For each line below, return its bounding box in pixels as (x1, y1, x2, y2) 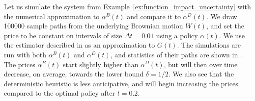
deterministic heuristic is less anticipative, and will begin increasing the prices (4, 78, 238, 88)
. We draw (206, 11, 237, 21)
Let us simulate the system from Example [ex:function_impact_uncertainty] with (4, 1, 251, 11)
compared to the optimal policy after (4, 88, 115, 98)
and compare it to (127, 11, 181, 21)
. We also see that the (168, 69, 234, 79)
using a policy (156, 30, 198, 40)
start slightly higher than (62, 59, 139, 69)
